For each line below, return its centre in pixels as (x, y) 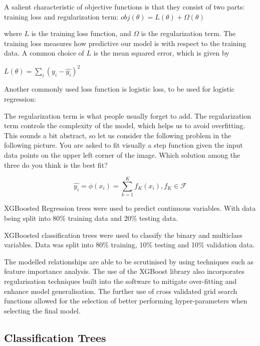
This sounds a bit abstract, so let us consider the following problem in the (118, 135)
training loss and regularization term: (61, 16)
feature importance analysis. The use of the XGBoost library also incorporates (124, 271)
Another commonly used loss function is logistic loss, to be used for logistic (119, 89)
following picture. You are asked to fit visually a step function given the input (123, 145)
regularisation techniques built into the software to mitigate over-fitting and (120, 281)
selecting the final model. (42, 310)
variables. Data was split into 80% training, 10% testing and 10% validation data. (129, 245)
